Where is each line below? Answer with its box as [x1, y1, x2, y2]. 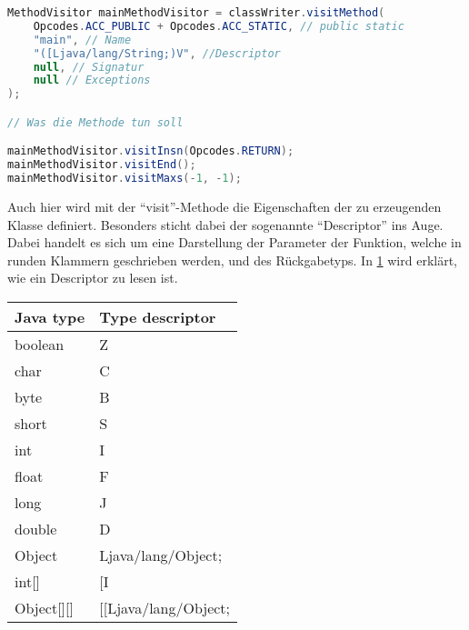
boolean [15, 333, 65, 355]
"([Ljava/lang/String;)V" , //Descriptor [33, 46, 281, 60]
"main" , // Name [33, 33, 132, 46]
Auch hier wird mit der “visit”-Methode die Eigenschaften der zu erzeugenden [7, 196, 442, 215]
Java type [15, 305, 85, 327]
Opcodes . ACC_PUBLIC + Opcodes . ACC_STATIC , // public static [33, 19, 404, 33]
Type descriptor [99, 305, 216, 327]
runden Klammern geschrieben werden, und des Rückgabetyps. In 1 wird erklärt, [7, 250, 458, 269]
